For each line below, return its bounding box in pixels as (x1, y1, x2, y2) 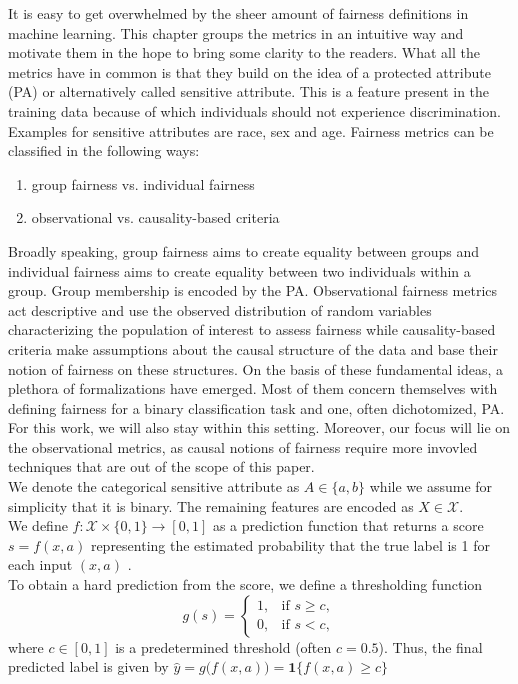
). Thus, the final (378, 636, 483, 657)
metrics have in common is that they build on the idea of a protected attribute (8, 61, 491, 82)
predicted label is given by (8, 656, 169, 677)
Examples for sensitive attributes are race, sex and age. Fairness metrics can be (8, 120, 494, 141)
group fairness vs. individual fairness (31, 173, 255, 194)
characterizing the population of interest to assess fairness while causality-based (8, 319, 496, 340)
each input (8, 554, 73, 575)
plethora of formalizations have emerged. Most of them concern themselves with (8, 378, 498, 399)
